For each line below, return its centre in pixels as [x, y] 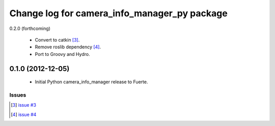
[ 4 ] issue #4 [24, 114]
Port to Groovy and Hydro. [62, 54]
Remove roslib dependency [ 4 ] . [68, 47]
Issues [18, 95]
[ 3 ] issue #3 [24, 105]
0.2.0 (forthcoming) [30, 28]
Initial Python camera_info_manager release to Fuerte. [91, 82]
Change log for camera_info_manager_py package [118, 13]
